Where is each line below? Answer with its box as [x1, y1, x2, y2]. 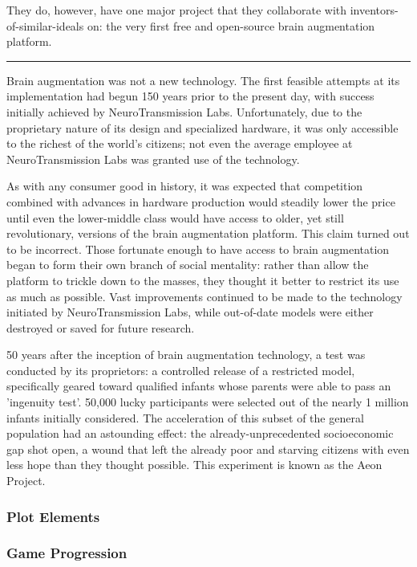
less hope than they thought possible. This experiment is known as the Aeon [6, 456, 383, 473]
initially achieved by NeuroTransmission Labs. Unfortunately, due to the [6, 103, 362, 120]
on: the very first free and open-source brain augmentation [87, 17, 375, 34]
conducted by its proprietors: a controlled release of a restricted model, [6, 361, 355, 378]
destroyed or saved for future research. [6, 319, 195, 336]
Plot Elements [6, 506, 100, 526]
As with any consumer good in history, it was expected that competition [6, 177, 363, 194]
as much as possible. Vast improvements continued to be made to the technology [6, 288, 403, 304]
